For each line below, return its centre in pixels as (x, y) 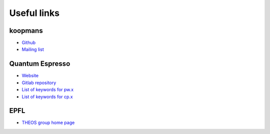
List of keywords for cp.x (47, 97)
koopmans (26, 31)
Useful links (34, 13)
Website (30, 76)
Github (29, 43)
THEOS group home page (48, 123)
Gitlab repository (39, 83)
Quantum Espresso (40, 64)
